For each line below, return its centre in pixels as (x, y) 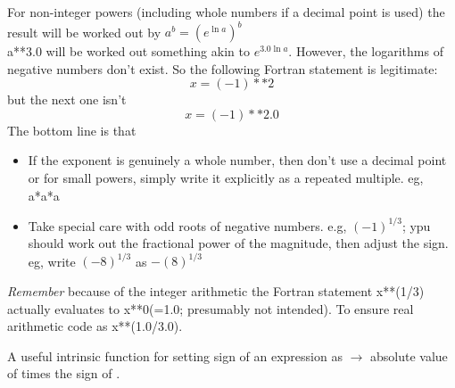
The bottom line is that (72, 130)
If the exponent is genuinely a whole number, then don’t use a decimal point (237, 160)
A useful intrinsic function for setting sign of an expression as (175, 355)
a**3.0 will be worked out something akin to (128, 51)
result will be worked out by (84, 32)
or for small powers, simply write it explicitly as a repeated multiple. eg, (226, 178)
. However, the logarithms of (366, 51)
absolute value (409, 355)
